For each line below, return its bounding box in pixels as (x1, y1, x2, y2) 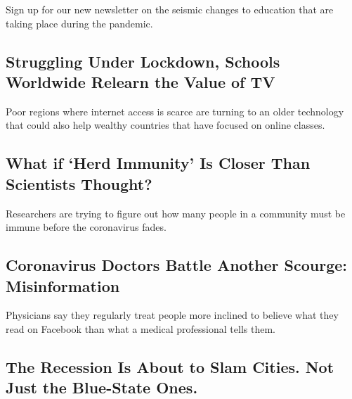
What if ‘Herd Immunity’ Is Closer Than (6, 152, 311, 174)
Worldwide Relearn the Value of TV (6, 70, 275, 92)
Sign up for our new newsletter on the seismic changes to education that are (6, 2, 334, 16)
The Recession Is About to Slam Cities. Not (6, 355, 334, 377)
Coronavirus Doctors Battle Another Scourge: (6, 254, 347, 276)
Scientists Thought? (6, 172, 152, 194)
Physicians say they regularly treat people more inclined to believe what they (6, 308, 339, 322)
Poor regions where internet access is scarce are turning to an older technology (6, 103, 344, 118)
